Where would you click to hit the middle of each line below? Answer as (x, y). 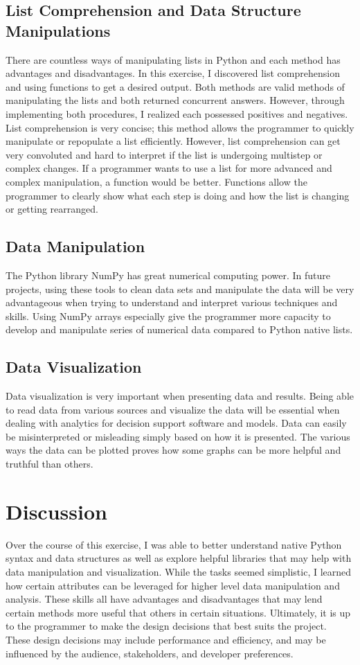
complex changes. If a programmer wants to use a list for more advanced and (169, 168)
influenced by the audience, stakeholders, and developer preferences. (150, 653)
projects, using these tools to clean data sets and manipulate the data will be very (180, 289)
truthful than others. (49, 464)
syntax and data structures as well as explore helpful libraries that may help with (179, 558)
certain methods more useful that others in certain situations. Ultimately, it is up (178, 612)
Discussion (56, 511)
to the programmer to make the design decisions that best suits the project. (166, 626)
